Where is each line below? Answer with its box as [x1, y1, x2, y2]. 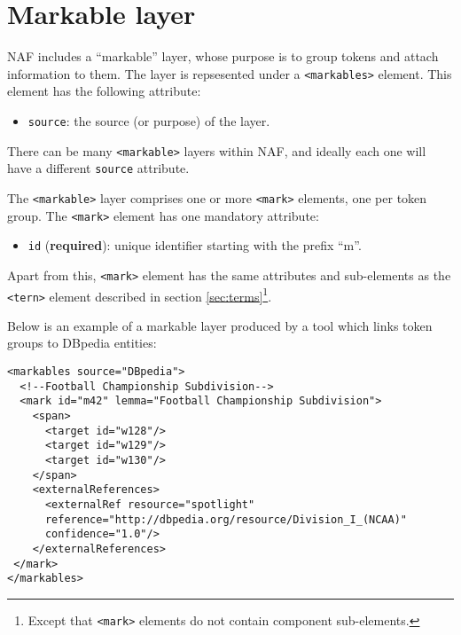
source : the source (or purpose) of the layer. [27, 111, 270, 129]
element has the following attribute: [7, 82, 201, 100]
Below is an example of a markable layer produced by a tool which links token [7, 316, 433, 334]
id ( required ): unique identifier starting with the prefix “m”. [27, 236, 362, 255]
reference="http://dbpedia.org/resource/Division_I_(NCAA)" [44, 513, 408, 526]
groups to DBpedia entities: [7, 333, 157, 352]
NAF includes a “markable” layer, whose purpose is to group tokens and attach [7, 47, 439, 66]
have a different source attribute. [7, 159, 190, 177]
